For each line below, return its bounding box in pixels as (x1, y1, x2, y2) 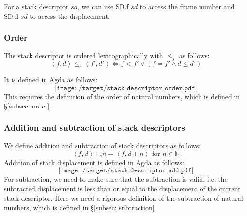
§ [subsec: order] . (4, 101, 52, 111)
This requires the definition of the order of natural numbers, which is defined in (4, 91, 240, 101)
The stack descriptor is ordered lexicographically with (4, 50, 163, 61)
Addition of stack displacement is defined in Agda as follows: (4, 157, 184, 167)
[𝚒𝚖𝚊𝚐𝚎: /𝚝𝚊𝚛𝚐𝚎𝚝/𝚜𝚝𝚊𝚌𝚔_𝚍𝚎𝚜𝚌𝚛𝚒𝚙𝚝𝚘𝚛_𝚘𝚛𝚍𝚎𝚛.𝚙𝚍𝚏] (55, 84, 197, 92)
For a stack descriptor (4, 1, 69, 11)
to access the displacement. (30, 11, 110, 21)
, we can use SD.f (77, 1, 129, 11)
